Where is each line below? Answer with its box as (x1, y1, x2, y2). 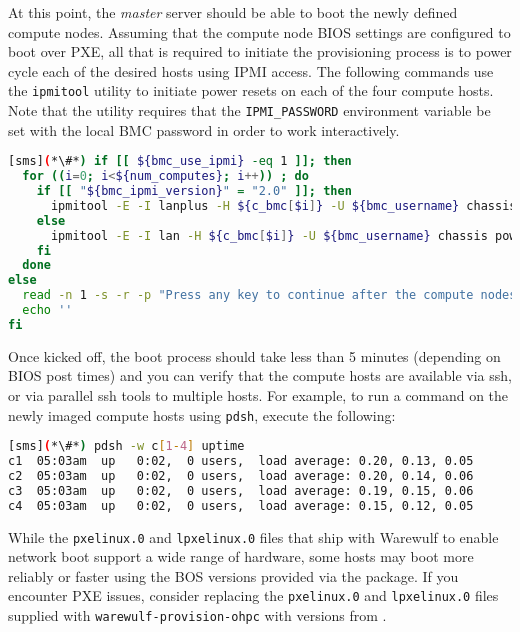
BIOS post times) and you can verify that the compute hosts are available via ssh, (8, 365, 512, 386)
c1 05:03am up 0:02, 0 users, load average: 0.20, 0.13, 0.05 (8, 454, 474, 469)
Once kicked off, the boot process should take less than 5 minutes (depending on (8, 345, 501, 366)
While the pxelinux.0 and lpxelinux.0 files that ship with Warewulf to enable (8, 526, 499, 547)
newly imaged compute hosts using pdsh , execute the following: (8, 404, 396, 425)
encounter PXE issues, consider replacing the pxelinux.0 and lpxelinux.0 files (8, 585, 499, 606)
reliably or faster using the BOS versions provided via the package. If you (8, 565, 459, 586)
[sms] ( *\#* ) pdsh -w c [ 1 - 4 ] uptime (8, 439, 245, 454)
